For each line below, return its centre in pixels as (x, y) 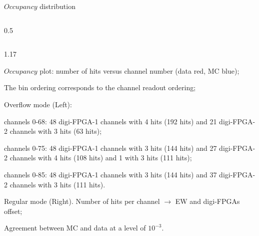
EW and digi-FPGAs (207, 201)
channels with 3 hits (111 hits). (57, 184)
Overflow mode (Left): (38, 104)
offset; (13, 211)
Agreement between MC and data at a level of (75, 228)
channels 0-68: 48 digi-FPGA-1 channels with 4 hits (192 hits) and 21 (110, 121)
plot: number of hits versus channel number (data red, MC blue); (139, 70)
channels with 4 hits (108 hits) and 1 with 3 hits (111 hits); (101, 158)
